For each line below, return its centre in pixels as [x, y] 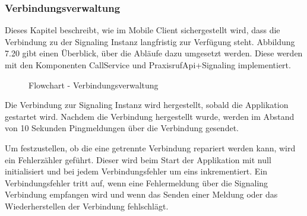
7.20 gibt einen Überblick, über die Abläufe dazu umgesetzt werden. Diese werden [154, 53]
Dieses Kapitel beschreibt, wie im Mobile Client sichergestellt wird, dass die [143, 30]
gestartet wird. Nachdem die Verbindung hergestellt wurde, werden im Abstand [150, 116]
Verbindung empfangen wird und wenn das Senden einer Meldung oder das [141, 194]
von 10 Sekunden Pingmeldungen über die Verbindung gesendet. [122, 128]
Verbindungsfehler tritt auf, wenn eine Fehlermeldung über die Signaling [137, 182]
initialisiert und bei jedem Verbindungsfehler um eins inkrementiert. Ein [136, 171]
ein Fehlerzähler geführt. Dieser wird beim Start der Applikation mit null [138, 159]
